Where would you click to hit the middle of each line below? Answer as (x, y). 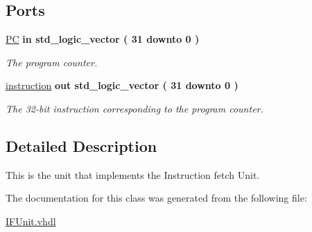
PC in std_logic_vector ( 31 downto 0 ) (103, 39)
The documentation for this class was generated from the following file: (156, 198)
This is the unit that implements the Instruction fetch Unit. (133, 174)
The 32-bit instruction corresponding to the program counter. (135, 108)
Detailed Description (81, 145)
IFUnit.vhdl (31, 221)
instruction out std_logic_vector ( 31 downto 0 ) (122, 85)
